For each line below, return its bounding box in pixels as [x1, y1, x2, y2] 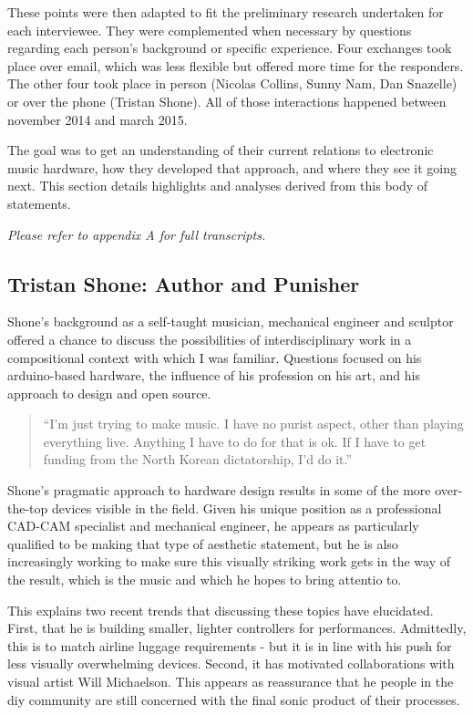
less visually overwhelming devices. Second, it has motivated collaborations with [7, 654, 455, 673]
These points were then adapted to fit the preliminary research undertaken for [7, 3, 444, 21]
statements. [7, 193, 71, 212]
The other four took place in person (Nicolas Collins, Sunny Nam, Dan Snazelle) [7, 74, 458, 93]
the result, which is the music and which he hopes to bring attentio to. [7, 570, 402, 589]
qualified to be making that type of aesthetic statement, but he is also [7, 534, 398, 553]
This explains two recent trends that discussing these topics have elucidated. [7, 600, 434, 619]
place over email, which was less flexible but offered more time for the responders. [7, 56, 464, 75]
